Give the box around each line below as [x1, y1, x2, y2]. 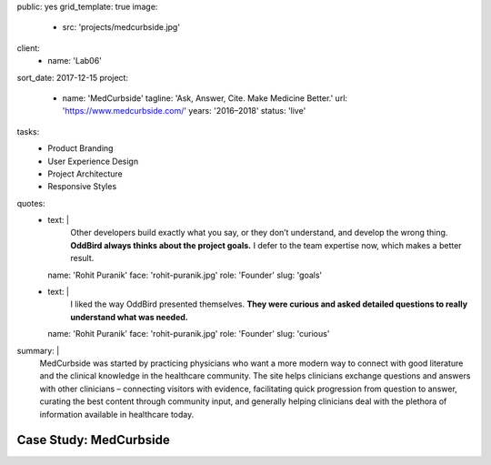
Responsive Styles [47, 181, 117, 192]
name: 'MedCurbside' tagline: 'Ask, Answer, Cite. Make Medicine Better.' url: [62, 92, 348, 104]
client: [16, 42, 40, 54]
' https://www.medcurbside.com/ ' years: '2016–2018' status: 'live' [62, 106, 306, 116]
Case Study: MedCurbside [16, 432, 170, 448]
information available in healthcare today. [39, 409, 195, 420]
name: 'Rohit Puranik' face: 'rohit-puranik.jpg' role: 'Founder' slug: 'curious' [47, 329, 330, 339]
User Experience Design [47, 156, 139, 167]
